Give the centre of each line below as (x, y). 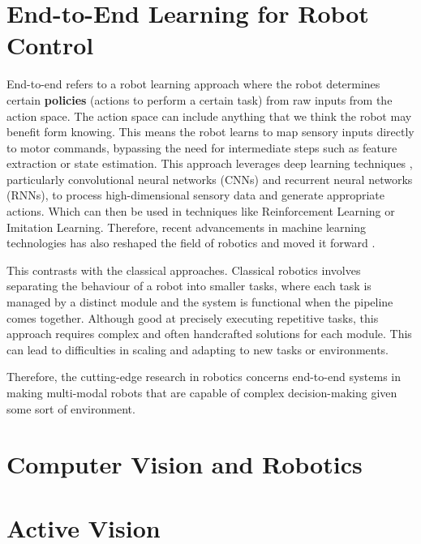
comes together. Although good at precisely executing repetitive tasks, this (193, 317)
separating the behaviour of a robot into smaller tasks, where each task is (189, 286)
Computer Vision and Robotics (185, 464)
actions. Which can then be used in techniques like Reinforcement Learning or (201, 211)
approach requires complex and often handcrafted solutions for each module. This (209, 334)
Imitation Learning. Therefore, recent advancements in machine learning (187, 227)
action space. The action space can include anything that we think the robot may (209, 116)
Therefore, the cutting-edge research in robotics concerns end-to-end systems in (204, 377)
